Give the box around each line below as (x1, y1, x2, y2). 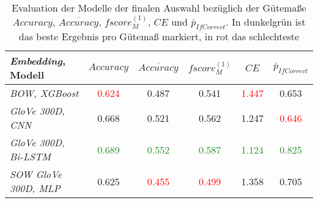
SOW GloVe (10, 167, 62, 182)
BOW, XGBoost (10, 86, 79, 101)
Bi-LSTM (10, 149, 51, 164)
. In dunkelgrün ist (226, 15, 306, 29)
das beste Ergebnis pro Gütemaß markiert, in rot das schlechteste (18, 29, 300, 44)
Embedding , (10, 54, 65, 68)
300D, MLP (10, 181, 61, 196)
